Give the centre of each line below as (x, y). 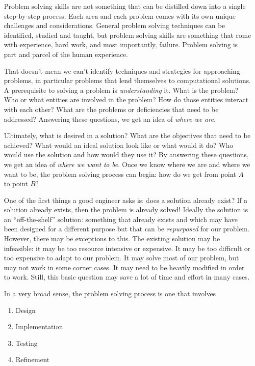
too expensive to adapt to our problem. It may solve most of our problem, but (122, 258)
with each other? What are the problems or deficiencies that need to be (111, 109)
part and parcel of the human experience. (66, 54)
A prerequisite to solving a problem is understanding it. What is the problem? (121, 90)
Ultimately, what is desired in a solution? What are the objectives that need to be (127, 135)
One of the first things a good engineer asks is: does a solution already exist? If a (126, 200)
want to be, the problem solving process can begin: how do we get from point (120, 174)
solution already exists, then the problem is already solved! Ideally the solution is (126, 210)
